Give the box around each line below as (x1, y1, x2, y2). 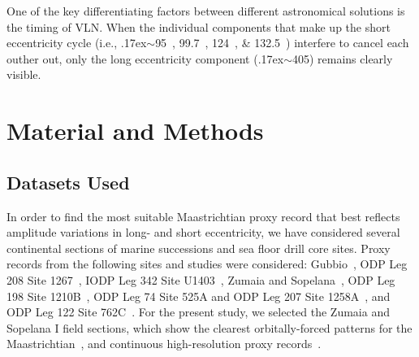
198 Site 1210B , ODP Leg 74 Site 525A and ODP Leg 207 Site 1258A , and (6, 287, 391, 304)
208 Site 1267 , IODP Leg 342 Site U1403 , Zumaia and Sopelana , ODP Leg (6, 271, 395, 288)
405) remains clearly (292, 50, 393, 67)
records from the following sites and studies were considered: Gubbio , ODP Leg (6, 255, 408, 272)
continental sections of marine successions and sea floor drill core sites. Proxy (6, 239, 391, 256)
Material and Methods (6, 114, 264, 147)
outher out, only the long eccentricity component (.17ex (6, 50, 284, 67)
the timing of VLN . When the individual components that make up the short (6, 18, 391, 35)
